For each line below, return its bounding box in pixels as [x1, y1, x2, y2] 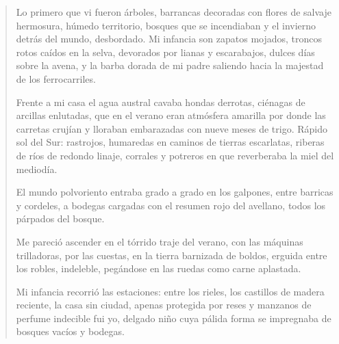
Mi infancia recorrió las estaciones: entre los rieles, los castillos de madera [16, 284, 325, 298]
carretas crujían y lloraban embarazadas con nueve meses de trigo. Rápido [16, 121, 327, 135]
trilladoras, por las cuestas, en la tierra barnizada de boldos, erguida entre [16, 248, 327, 262]
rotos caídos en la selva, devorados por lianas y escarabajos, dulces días [16, 44, 315, 59]
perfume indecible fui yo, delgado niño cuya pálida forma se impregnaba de [16, 310, 331, 325]
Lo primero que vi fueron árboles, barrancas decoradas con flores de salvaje [16, 5, 331, 18]
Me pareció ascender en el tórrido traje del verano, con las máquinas [16, 234, 303, 248]
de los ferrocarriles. [16, 71, 96, 85]
